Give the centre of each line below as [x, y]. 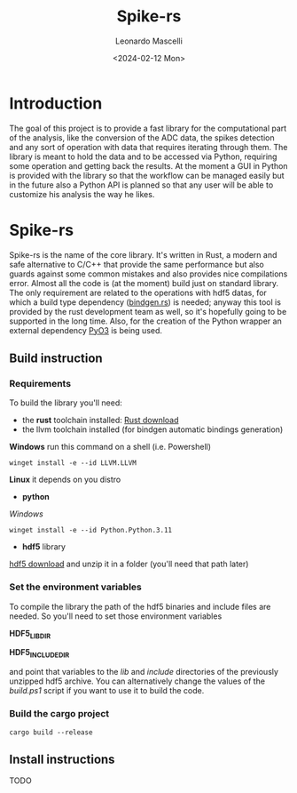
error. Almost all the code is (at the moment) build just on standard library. [144, 283]
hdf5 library [44, 547]
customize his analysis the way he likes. [82, 194]
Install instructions [62, 759]
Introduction [56, 103]
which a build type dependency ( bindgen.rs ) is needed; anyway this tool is [145, 302]
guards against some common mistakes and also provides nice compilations [148, 274]
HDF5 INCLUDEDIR [39, 653]
